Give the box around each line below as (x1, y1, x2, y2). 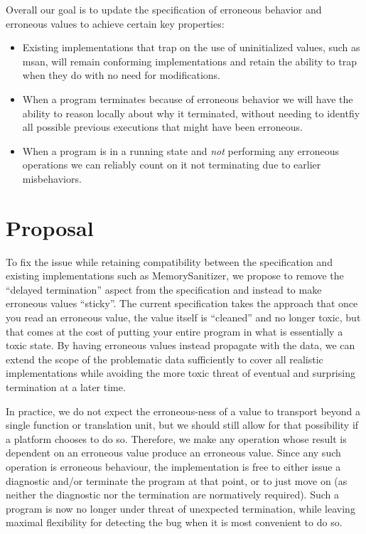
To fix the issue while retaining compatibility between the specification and (6, 254, 333, 269)
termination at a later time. (6, 380, 126, 394)
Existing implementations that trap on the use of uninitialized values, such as (22, 40, 360, 55)
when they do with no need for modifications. (22, 68, 220, 82)
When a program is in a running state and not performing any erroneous (22, 143, 340, 158)
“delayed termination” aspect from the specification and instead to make (6, 282, 322, 297)
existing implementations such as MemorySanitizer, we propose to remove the (6, 268, 344, 283)
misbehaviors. (22, 171, 82, 186)
